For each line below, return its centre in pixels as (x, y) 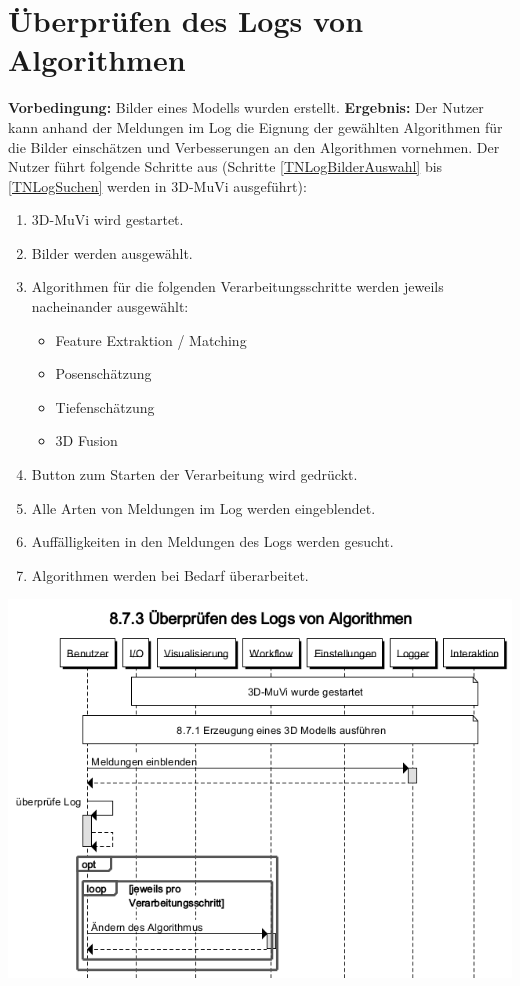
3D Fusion (86, 440)
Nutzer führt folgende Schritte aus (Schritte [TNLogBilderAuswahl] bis (225, 166)
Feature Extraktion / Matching (151, 339)
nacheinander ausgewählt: (110, 306)
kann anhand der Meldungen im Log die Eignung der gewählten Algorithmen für (255, 126)
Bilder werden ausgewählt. (112, 252)
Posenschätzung (103, 373)
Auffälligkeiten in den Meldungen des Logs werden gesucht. (212, 541)
